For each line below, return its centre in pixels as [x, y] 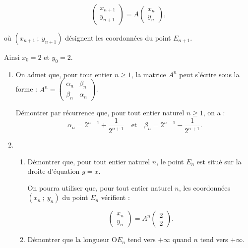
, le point [170, 161]
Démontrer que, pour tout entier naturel [89, 161]
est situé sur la [219, 161]
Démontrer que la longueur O [72, 239]
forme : [27, 89]
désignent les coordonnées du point [118, 38]
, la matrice [149, 74]
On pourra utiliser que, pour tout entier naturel [100, 187]
